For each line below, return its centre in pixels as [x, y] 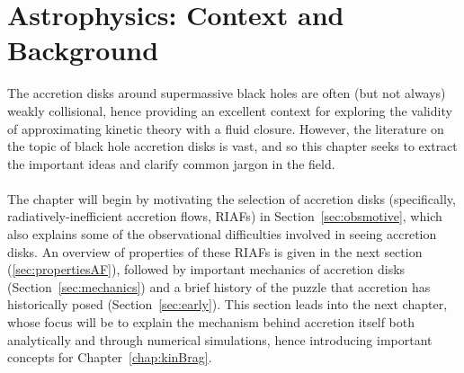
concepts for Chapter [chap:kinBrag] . [110, 357]
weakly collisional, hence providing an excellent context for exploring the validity [230, 110]
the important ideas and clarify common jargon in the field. [171, 163]
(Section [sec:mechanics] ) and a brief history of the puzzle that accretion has [219, 286]
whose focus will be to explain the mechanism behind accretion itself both [211, 322]
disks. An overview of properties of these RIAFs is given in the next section [215, 251]
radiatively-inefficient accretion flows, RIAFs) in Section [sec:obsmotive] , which [225, 216]
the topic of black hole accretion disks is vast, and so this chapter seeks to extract [232, 146]
